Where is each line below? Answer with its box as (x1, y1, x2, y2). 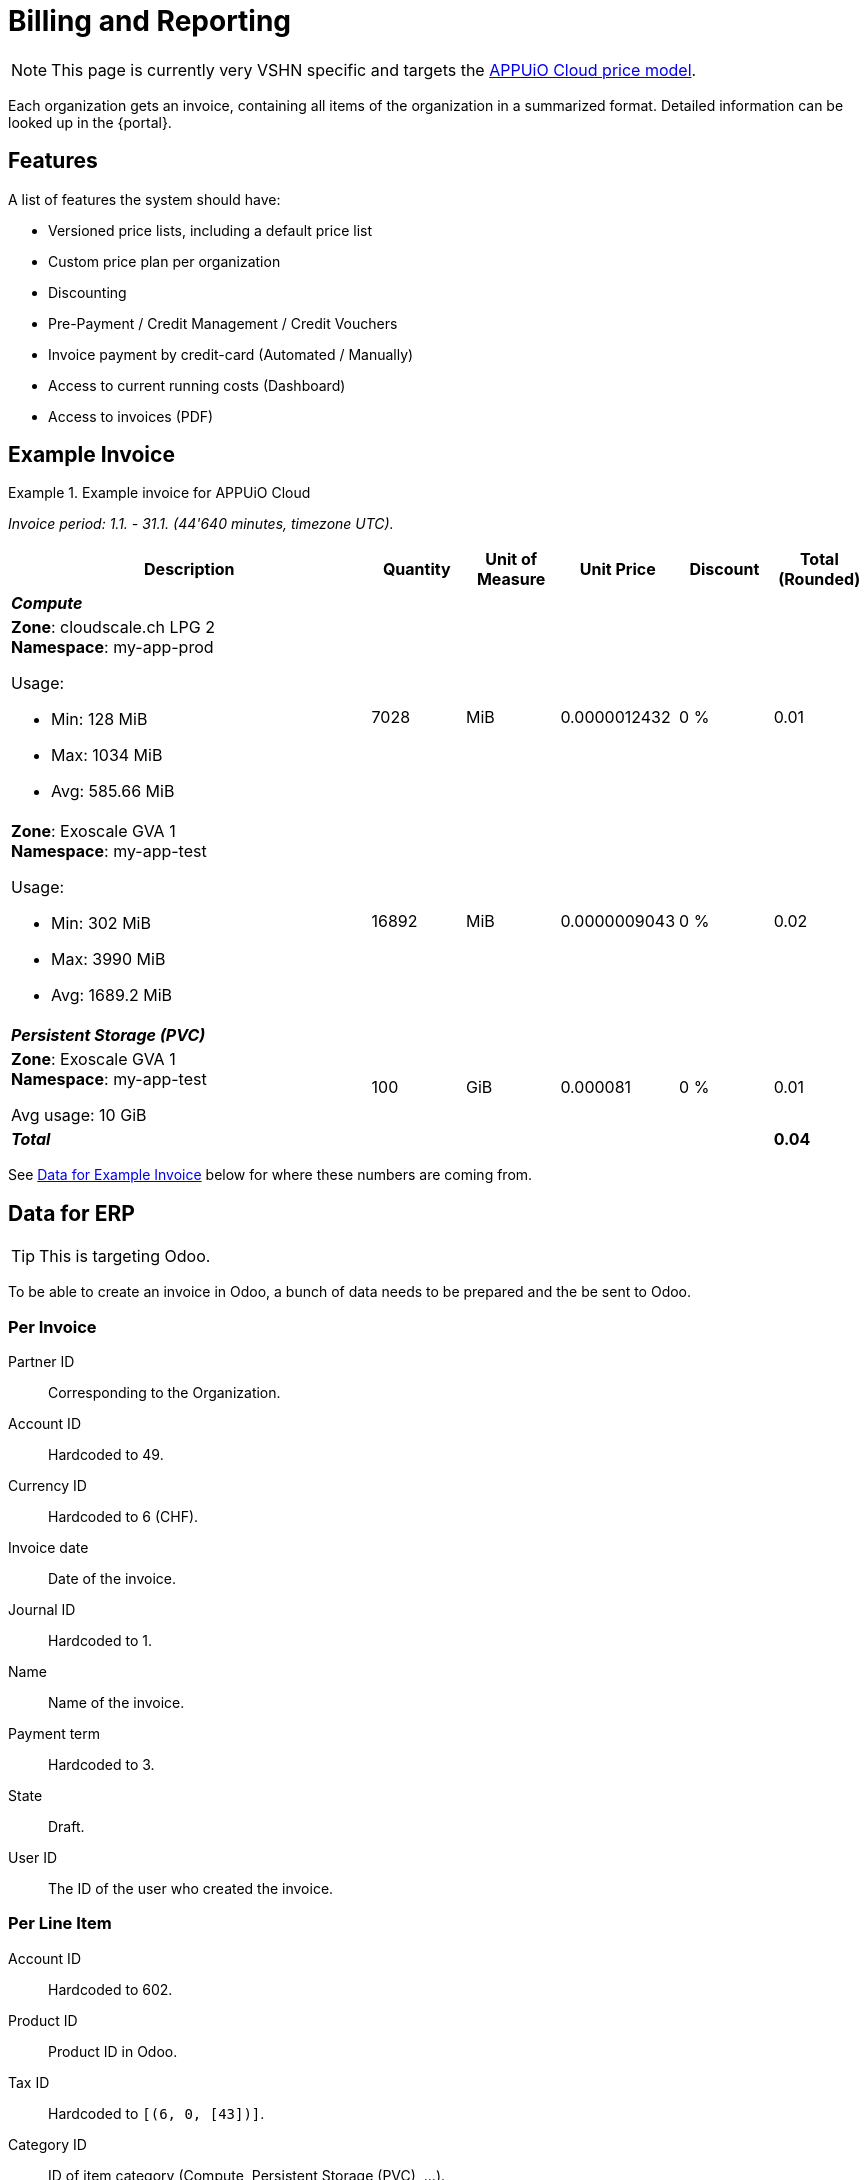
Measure (476, 569, 546, 590)
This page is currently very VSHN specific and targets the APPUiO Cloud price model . (51, 59, 697, 80)
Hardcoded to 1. (48, 1632, 153, 1650)
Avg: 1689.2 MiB (51, 985, 173, 1006)
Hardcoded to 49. (48, 1446, 164, 1464)
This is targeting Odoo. (39, 1246, 211, 1267)
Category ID (8, 2135, 87, 2153)
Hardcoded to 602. (48, 1980, 173, 1998)
